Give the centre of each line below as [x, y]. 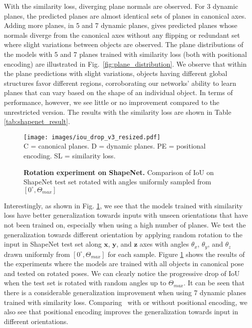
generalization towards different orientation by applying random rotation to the [123, 234]
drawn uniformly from [37, 254]
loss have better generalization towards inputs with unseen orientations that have [126, 215]
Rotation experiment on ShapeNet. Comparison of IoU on [119, 172]
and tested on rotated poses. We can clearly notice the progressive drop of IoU [122, 273]
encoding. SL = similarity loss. [70, 155]
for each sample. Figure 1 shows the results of [176, 254]
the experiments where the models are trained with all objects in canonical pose [124, 264]
